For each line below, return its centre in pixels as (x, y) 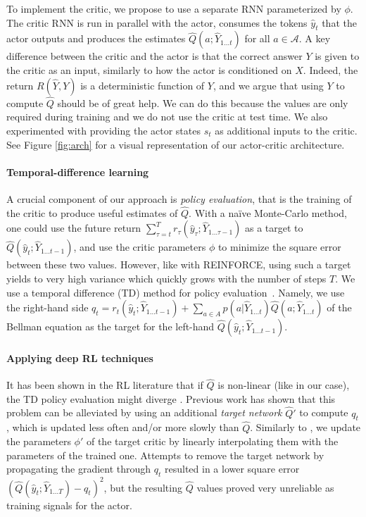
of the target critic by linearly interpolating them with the (212, 441)
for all (257, 38)
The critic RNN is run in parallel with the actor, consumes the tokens (157, 22)
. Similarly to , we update (305, 427)
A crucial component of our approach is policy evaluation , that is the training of (179, 198)
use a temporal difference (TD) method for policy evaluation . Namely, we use (176, 292)
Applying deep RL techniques (80, 357)
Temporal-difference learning (78, 172)
